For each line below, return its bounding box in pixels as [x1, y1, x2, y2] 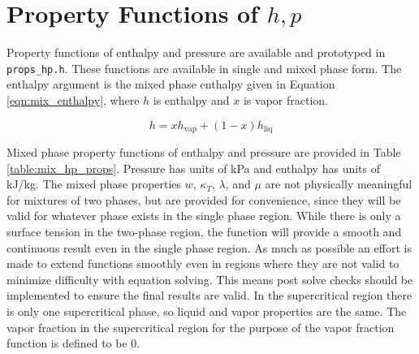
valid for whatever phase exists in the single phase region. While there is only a [6, 207, 401, 224]
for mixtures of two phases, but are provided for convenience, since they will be [6, 191, 401, 208]
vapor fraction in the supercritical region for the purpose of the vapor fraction [6, 318, 395, 335]
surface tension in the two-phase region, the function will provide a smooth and [6, 222, 402, 240]
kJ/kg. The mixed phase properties [6, 175, 182, 192]
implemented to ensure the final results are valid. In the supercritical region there [6, 287, 413, 304]
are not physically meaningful [265, 175, 413, 192]
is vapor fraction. [243, 91, 328, 108]
